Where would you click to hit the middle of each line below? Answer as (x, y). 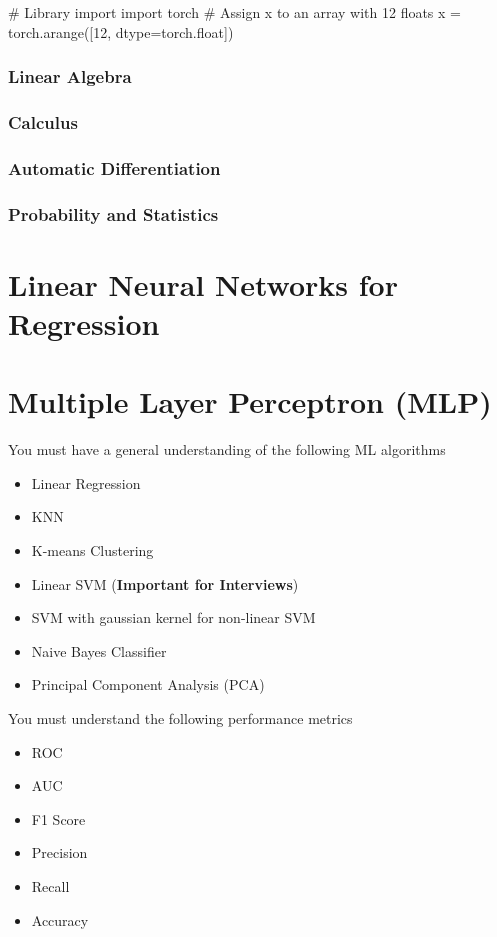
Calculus (43, 121)
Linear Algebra (70, 76)
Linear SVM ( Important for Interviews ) (165, 583)
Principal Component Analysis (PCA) (148, 684)
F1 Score (58, 818)
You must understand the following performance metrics (180, 718)
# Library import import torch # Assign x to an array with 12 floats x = (234, 12)
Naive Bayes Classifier (99, 650)
